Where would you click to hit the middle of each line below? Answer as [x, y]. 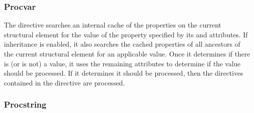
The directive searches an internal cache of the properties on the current [113, 25]
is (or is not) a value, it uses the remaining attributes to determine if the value [122, 63]
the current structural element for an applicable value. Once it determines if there [127, 54]
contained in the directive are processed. [65, 82]
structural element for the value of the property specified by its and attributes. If [126, 34]
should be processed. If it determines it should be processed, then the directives [124, 73]
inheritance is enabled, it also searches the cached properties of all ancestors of [122, 44]
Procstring [25, 104]
